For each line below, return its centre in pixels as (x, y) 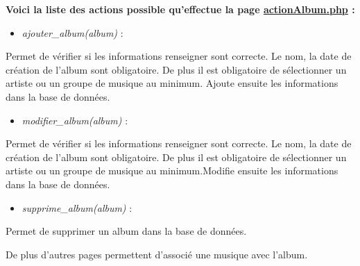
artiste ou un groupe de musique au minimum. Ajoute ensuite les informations (172, 83)
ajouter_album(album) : (72, 32)
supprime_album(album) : (77, 207)
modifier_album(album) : (75, 120)
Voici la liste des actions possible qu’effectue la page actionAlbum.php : (180, 9)
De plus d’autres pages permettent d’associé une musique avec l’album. (157, 254)
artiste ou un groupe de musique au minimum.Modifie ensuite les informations (172, 171)
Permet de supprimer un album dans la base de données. (126, 231)
